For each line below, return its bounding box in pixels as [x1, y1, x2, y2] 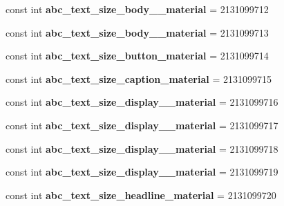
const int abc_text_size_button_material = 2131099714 [6, 48, 269, 63]
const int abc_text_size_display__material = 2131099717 [6, 118, 278, 132]
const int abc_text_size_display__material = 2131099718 [6, 141, 278, 156]
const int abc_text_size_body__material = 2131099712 [6, 2, 269, 16]
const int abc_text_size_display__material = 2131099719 [6, 165, 278, 179]
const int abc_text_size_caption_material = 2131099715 [6, 71, 272, 86]
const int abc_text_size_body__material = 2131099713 [6, 25, 269, 39]
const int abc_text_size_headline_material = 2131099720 [6, 187, 276, 202]
